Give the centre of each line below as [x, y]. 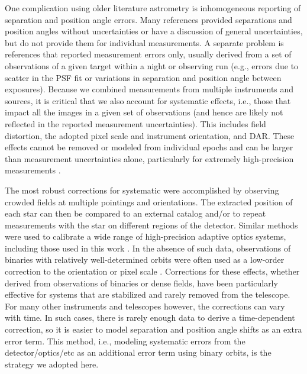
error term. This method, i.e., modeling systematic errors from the [125, 341]
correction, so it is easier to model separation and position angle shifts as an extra [153, 329]
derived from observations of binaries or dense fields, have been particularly [141, 283]
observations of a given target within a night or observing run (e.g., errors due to [152, 65]
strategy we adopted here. [52, 364]
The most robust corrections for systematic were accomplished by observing [142, 190]
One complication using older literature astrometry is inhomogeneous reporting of [153, 8]
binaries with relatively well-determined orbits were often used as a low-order [145, 259]
